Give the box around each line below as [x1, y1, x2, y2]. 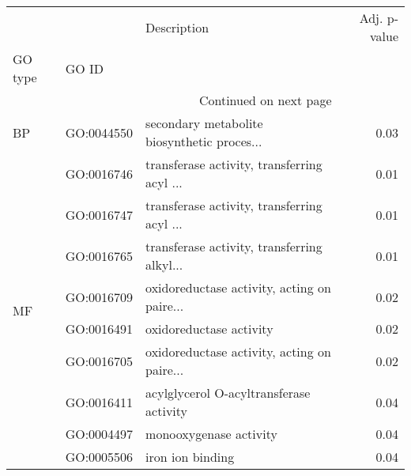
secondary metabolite [145, 114, 263, 132]
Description [145, 17, 209, 36]
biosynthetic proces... [145, 132, 262, 150]
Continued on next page [198, 91, 332, 109]
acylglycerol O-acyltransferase [145, 383, 311, 402]
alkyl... [145, 255, 183, 274]
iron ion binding [145, 448, 235, 466]
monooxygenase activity [145, 425, 277, 443]
